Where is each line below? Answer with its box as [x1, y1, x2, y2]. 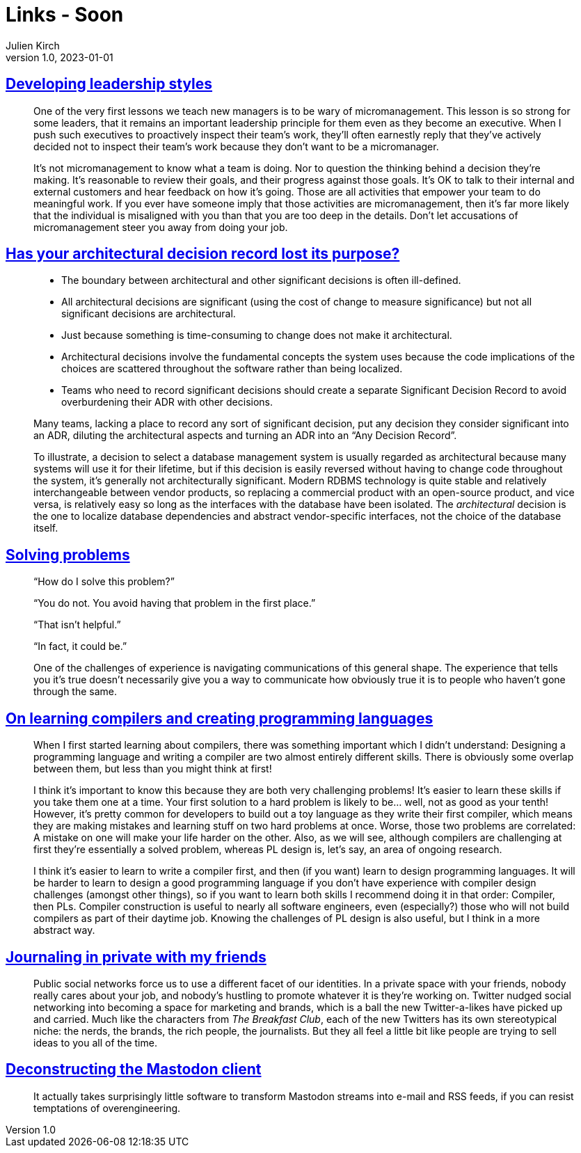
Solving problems [6, 546, 130, 564]
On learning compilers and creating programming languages [6, 709, 433, 727]
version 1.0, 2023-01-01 [6, 51, 113, 63]
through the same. [33, 685, 118, 698]
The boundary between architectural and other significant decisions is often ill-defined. [61, 274, 461, 287]
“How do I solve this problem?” [33, 575, 175, 588]
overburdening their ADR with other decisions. [61, 396, 273, 408]
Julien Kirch [6, 39, 60, 51]
